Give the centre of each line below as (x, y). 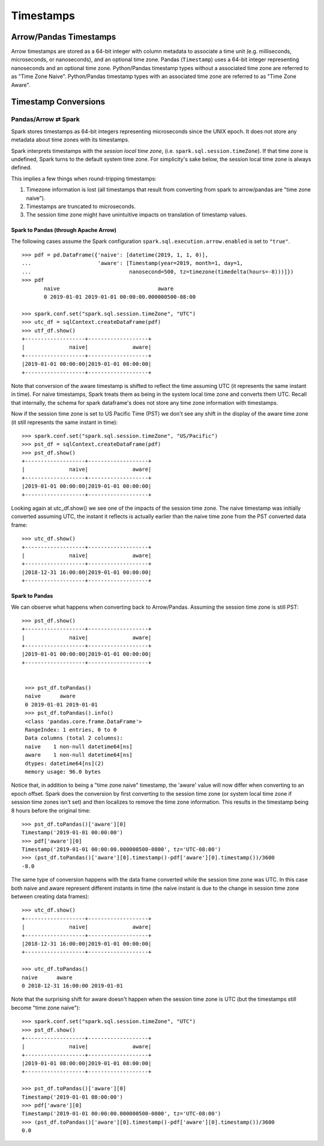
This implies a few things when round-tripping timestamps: (84, 178)
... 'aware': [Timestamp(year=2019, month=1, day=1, (133, 263)
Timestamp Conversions (58, 102)
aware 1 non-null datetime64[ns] (79, 755)
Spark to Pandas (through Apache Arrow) (64, 230)
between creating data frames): (50, 897)
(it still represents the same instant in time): (64, 422)
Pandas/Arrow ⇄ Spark (46, 119)
